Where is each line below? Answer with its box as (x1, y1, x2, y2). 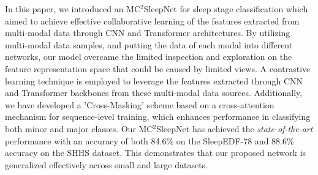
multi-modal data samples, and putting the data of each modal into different (5, 38, 293, 51)
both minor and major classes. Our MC (5, 122, 153, 135)
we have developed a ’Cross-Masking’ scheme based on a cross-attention (5, 98, 274, 111)
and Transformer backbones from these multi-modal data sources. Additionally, (5, 86, 303, 99)
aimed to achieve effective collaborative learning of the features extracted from (5, 14, 300, 27)
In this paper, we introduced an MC (5, 2, 141, 15)
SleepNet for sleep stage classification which (143, 2, 308, 15)
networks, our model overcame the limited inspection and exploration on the (5, 50, 292, 63)
